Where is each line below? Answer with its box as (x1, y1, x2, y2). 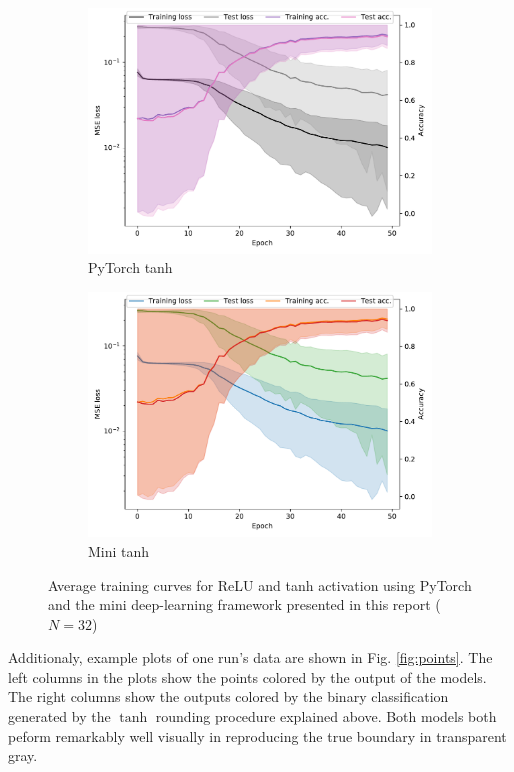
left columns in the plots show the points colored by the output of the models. (8, 666, 487, 687)
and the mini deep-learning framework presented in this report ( (48, 594, 441, 615)
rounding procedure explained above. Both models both (155, 706, 497, 727)
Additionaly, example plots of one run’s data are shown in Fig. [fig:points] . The (8, 647, 493, 668)
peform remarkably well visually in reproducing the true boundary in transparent (8, 725, 507, 746)
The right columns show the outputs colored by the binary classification (8, 686, 449, 707)
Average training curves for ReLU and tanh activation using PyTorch (48, 574, 472, 595)
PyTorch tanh (88, 257, 173, 278)
